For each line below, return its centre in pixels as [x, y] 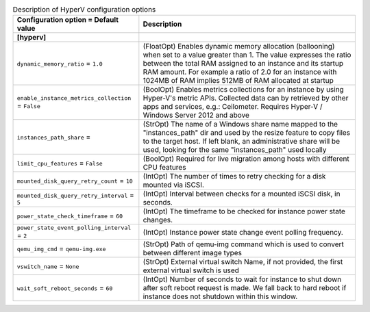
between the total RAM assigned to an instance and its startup [243, 64]
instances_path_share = [54, 137]
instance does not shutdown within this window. [220, 296]
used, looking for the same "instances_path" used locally [235, 150]
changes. [158, 220]
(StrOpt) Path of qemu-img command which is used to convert [243, 244]
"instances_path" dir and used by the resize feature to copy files [247, 133]
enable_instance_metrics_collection [74, 98]
